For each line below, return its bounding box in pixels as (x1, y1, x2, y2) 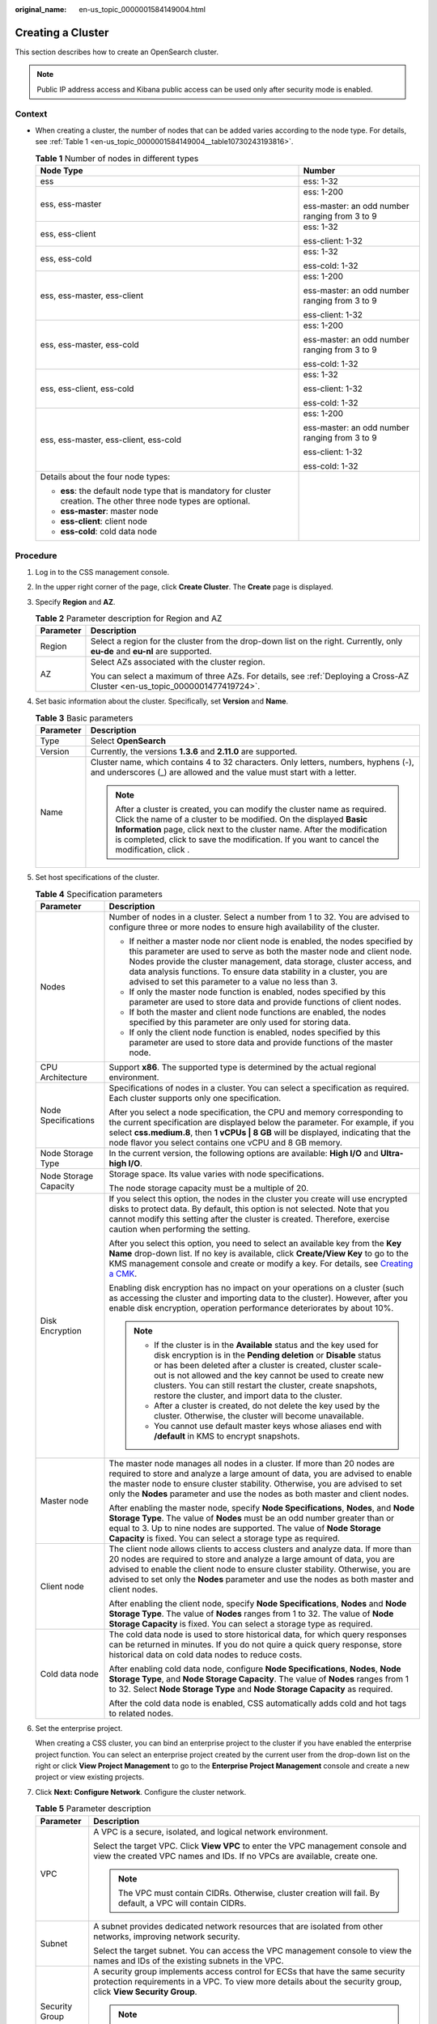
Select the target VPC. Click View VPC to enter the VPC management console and (93, 1840, 407, 1852)
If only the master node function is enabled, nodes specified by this (129, 986, 386, 997)
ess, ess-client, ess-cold (40, 383, 134, 394)
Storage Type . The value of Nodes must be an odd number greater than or (108, 1512, 395, 1524)
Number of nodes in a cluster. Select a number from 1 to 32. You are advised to (108, 911, 410, 922)
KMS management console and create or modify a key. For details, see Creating (108, 1257, 414, 1269)
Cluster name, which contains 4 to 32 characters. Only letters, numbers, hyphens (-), (90, 757, 414, 768)
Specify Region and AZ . (35, 597, 116, 606)
